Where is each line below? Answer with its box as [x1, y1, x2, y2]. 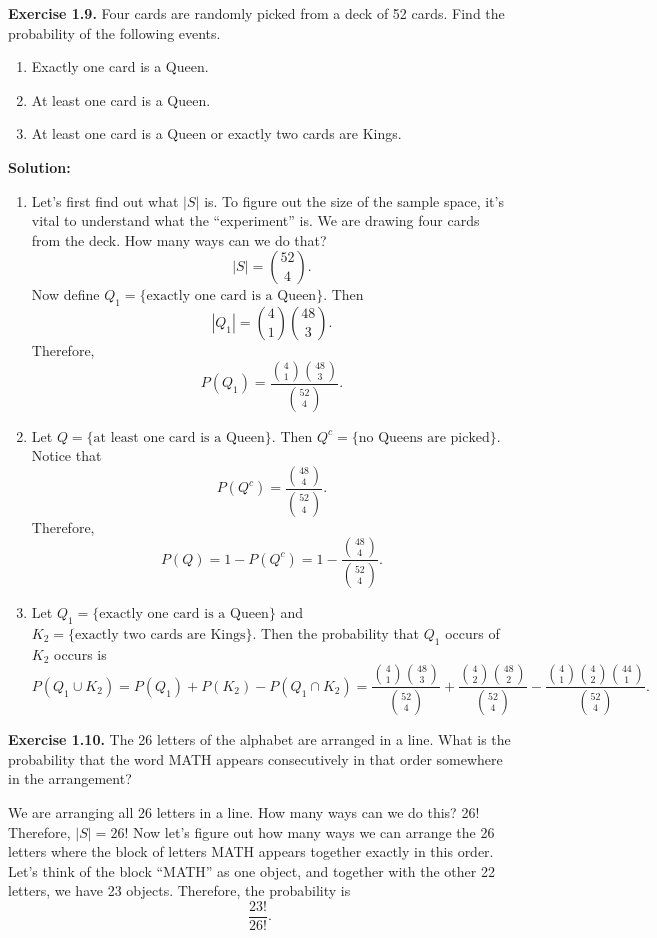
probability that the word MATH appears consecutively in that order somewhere [8, 748, 503, 769]
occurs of [445, 622, 500, 643]
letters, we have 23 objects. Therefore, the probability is [8, 880, 351, 901]
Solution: [8, 156, 71, 177]
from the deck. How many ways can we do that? [31, 229, 327, 250]
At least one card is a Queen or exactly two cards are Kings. [31, 123, 402, 144]
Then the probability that [261, 622, 420, 643]
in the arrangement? [8, 768, 132, 789]
